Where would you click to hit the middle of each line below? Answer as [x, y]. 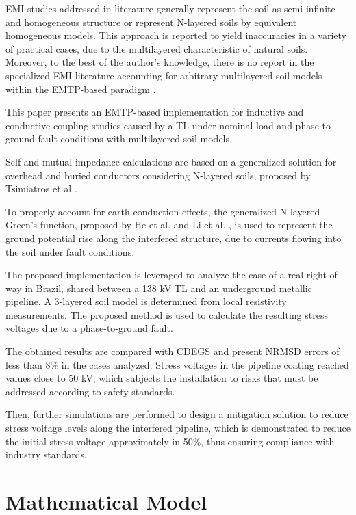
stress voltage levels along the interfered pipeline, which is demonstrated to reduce [178, 428]
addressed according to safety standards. [90, 391]
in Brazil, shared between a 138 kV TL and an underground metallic [168, 288]
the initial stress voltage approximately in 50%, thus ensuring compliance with [170, 441]
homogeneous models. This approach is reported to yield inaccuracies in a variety [176, 35]
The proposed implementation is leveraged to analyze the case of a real [155, 275]
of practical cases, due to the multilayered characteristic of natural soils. [157, 48]
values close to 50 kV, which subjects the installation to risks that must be [162, 378]
